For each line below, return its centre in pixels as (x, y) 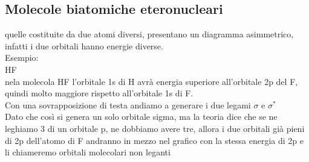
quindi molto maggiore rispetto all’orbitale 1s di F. (99, 93)
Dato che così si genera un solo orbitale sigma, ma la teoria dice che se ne (141, 117)
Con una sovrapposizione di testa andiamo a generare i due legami (128, 104)
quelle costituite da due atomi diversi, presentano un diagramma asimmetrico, (149, 34)
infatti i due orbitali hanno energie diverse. (84, 45)
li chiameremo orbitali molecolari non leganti (88, 152)
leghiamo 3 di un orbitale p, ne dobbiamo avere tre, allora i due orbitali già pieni (155, 128)
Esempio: (22, 58)
